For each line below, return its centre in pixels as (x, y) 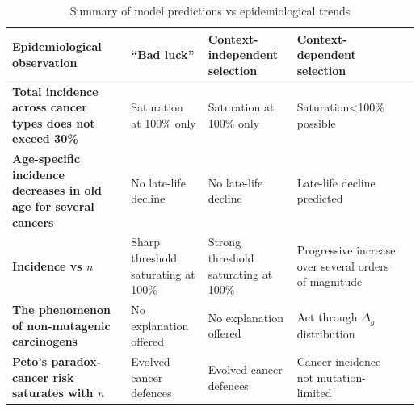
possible (316, 122)
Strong (225, 242)
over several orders (343, 265)
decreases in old (57, 190)
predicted (320, 198)
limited (314, 393)
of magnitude (330, 281)
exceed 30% (45, 138)
